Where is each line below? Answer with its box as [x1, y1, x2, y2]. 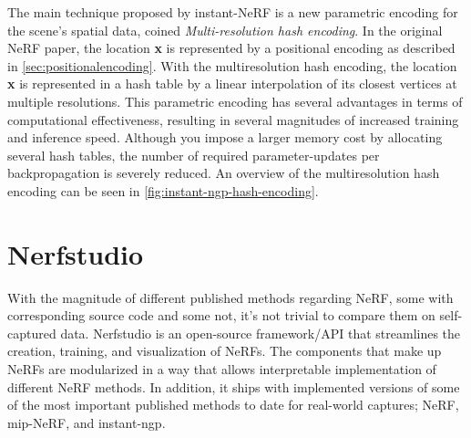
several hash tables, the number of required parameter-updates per [7, 145, 380, 164]
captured [7, 323, 56, 342]
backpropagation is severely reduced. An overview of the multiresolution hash [7, 163, 440, 182]
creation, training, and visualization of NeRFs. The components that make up [7, 341, 442, 360]
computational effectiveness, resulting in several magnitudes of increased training [7, 109, 459, 129]
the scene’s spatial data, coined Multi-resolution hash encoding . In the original [7, 20, 443, 39]
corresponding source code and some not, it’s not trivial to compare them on [7, 306, 435, 325]
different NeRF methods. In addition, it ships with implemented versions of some [7, 377, 460, 396]
